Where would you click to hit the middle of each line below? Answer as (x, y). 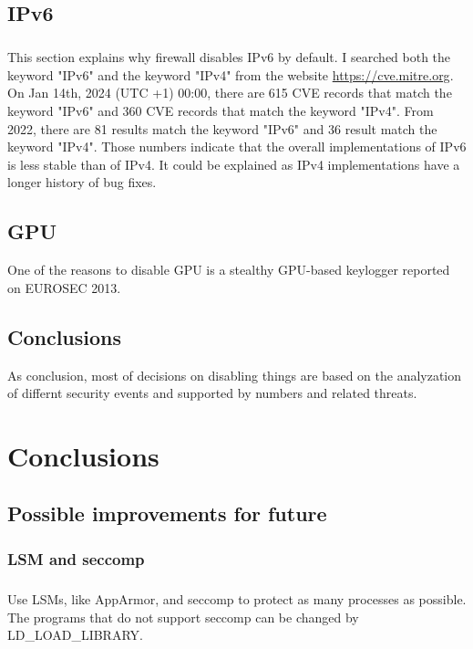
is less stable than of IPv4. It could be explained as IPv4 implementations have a (234, 164)
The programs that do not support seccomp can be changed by (183, 617)
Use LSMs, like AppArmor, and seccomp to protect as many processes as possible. (237, 599)
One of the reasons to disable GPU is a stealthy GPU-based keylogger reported (229, 270)
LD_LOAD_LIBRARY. (75, 635)
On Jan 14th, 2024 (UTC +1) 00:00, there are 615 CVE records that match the (230, 93)
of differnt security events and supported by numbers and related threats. (212, 393)
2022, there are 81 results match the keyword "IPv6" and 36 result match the (222, 128)
